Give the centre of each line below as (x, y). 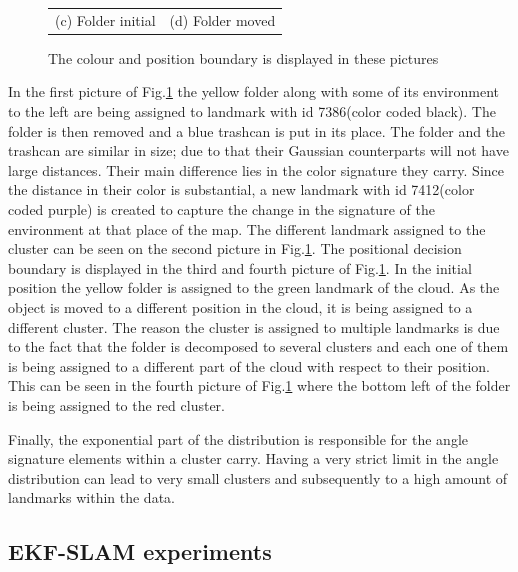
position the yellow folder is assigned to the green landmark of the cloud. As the (254, 287)
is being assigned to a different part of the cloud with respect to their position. (249, 365)
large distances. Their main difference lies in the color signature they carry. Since (256, 169)
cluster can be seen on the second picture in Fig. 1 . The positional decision (235, 248)
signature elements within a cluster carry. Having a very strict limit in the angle (253, 458)
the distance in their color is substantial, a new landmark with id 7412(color (241, 189)
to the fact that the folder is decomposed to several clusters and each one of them (258, 346)
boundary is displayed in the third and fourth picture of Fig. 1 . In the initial (240, 267)
